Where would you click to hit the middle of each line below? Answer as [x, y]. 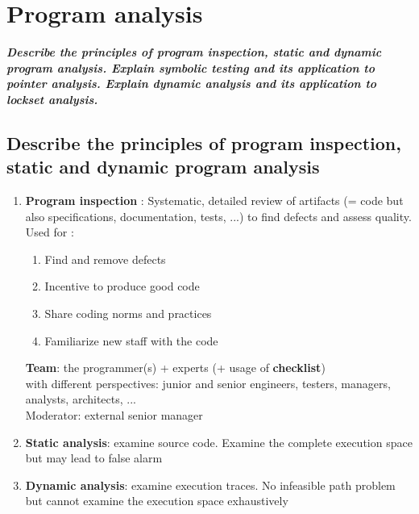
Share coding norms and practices [128, 313]
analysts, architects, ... [81, 399]
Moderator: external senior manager [114, 415]
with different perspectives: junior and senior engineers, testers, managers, [208, 383]
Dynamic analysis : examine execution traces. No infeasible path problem [210, 485]
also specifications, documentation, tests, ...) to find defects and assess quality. [218, 216]
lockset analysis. [52, 99]
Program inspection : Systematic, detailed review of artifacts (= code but [214, 201]
